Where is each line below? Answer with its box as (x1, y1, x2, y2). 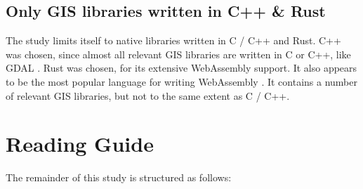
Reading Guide (6, 129, 154, 158)
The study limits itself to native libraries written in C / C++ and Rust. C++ (6, 33, 341, 48)
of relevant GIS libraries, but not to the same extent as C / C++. (6, 88, 290, 103)
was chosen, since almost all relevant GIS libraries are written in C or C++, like (6, 46, 351, 61)
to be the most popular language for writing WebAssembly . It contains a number (6, 74, 357, 89)
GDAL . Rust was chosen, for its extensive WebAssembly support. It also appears (6, 60, 357, 75)
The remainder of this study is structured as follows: (6, 170, 232, 185)
